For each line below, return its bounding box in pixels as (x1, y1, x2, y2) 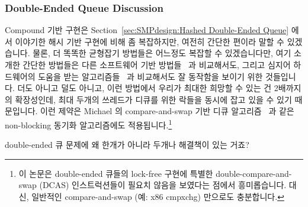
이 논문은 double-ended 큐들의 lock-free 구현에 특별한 (18, 167, 213, 179)
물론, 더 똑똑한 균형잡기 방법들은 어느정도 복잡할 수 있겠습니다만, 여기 (33, 47, 291, 59)
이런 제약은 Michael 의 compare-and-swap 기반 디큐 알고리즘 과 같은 (40, 105, 294, 117)
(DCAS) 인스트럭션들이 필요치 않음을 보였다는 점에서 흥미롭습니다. (39, 179, 287, 191)
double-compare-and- (216, 167, 292, 179)
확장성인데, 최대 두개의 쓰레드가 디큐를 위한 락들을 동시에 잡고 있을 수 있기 (15, 93, 292, 105)
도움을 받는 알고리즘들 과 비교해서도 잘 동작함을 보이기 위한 (38, 70, 263, 82)
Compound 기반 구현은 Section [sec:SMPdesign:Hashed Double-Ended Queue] (5, 24, 289, 36)
